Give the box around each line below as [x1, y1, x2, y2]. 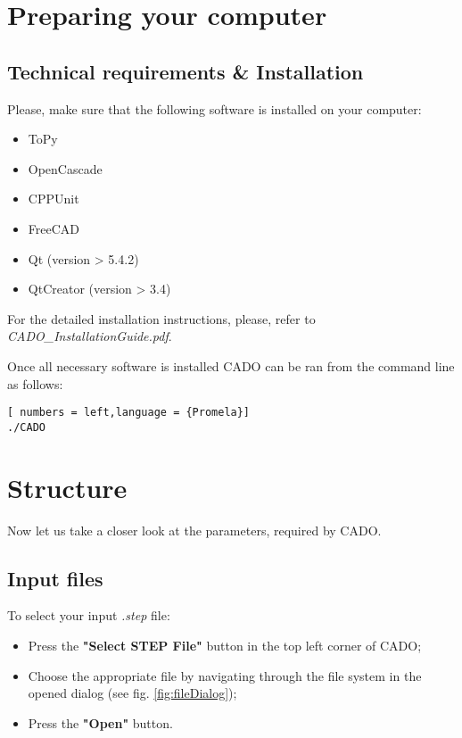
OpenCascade [28, 159, 103, 178]
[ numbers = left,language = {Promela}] [7, 406, 251, 419]
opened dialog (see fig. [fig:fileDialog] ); [28, 684, 237, 702]
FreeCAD [28, 219, 80, 237]
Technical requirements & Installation [7, 57, 364, 85]
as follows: [7, 374, 63, 393]
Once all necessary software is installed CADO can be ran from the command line [7, 356, 455, 375]
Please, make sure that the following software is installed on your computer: [7, 99, 422, 118]
